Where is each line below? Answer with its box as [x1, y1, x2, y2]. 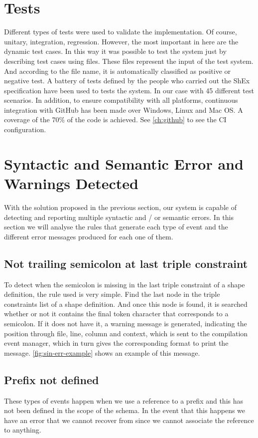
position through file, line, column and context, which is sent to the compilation [4, 328, 248, 338]
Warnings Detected [4, 173, 138, 194]
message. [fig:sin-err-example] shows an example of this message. [4, 347, 200, 358]
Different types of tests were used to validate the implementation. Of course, [4, 26, 237, 37]
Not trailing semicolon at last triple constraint [4, 255, 248, 271]
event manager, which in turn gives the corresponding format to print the [4, 338, 229, 348]
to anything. [4, 425, 41, 435]
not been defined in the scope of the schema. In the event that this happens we [4, 405, 246, 416]
